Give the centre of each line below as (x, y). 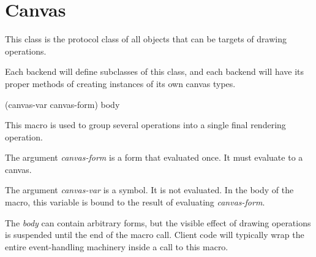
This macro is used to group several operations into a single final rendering (145, 125)
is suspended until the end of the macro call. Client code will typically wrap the (155, 235)
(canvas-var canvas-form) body (62, 104)
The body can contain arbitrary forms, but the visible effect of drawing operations (158, 222)
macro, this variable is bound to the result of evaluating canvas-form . (135, 202)
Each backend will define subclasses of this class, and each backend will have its (155, 71)
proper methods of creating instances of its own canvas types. (120, 83)
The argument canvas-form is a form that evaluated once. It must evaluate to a (154, 157)
